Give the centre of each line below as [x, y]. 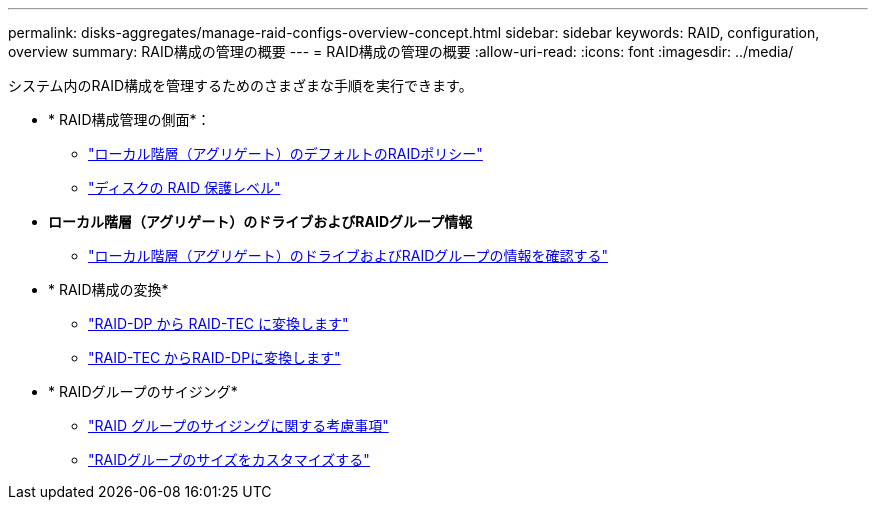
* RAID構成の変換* [108, 289]
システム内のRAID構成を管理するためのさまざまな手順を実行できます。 [240, 85]
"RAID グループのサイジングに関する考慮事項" [238, 425]
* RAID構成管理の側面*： [129, 119]
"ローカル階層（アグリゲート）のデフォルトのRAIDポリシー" [285, 153]
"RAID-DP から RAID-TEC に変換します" [218, 323]
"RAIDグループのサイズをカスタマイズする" [229, 459]
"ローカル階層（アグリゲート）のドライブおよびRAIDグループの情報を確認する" [348, 255]
